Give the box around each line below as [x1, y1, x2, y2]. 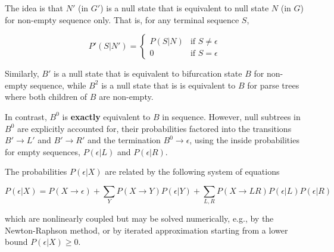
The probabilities [5, 165, 67, 178]
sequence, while [30, 78, 86, 91]
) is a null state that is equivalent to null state [100, 2, 269, 14]
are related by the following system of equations [105, 165, 280, 178]
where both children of [5, 90, 88, 103]
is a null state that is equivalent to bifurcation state [53, 67, 242, 80]
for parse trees [247, 78, 299, 91]
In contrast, [5, 110, 47, 122]
